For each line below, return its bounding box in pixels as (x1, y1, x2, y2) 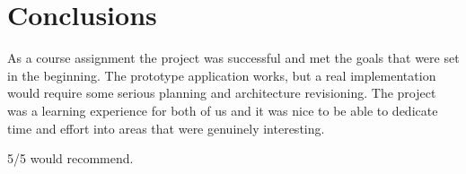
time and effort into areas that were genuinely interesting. (7, 118, 325, 137)
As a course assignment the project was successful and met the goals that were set (7, 48, 460, 67)
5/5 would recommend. (7, 149, 134, 168)
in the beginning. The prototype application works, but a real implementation (7, 65, 436, 84)
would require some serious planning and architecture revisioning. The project (7, 83, 436, 102)
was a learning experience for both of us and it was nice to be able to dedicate (7, 100, 438, 119)
